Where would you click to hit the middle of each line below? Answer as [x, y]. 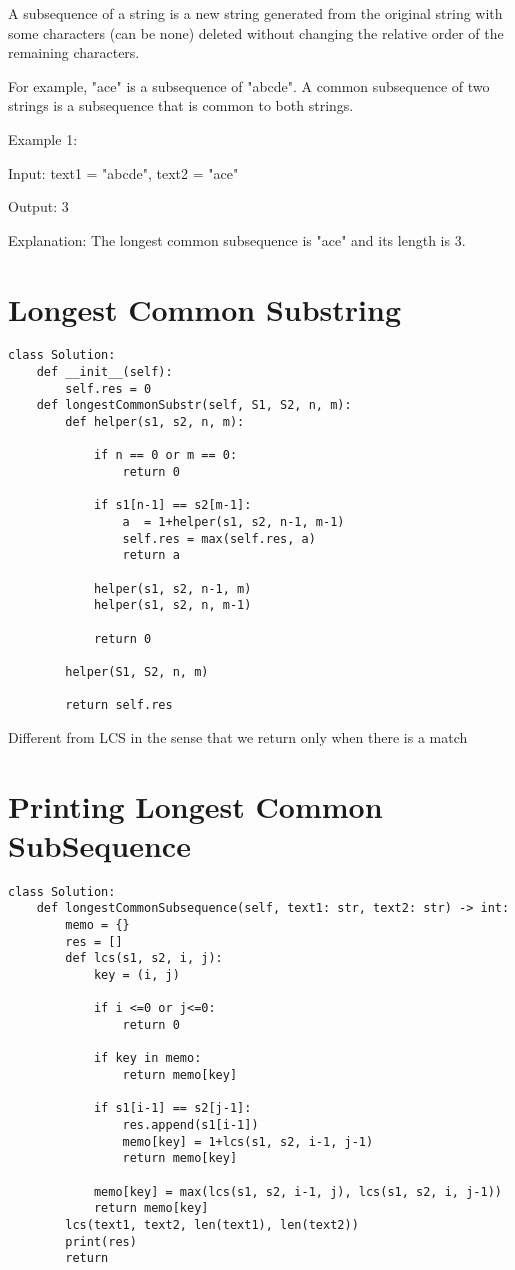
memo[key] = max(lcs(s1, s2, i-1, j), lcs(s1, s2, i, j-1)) [297, 1191]
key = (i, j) [136, 975]
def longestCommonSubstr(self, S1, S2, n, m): [194, 405]
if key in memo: [147, 1058]
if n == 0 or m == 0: [165, 455]
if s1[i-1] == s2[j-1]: [172, 1108]
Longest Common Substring [205, 308]
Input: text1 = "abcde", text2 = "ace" [123, 172]
